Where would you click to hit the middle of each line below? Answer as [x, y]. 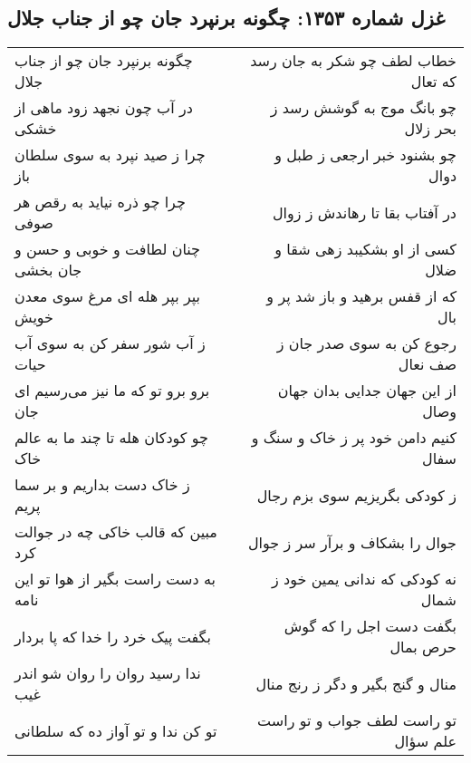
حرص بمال [423, 647]
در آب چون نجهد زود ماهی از [104, 108]
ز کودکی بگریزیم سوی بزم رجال [356, 495]
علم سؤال [425, 741]
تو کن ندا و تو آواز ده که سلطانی [116, 730]
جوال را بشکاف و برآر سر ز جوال [352, 542]
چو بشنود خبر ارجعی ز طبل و [365, 155]
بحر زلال [430, 129]
